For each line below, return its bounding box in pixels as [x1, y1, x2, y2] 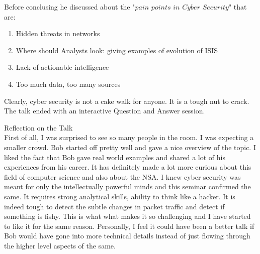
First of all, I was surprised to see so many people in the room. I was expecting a [4, 132, 254, 143]
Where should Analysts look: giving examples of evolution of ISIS [16, 45, 218, 55]
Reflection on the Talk [4, 122, 73, 133]
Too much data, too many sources [16, 78, 121, 89]
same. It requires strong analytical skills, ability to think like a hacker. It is [4, 191, 235, 201]
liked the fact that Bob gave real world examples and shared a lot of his [4, 152, 225, 162]
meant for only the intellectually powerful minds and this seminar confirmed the [4, 181, 251, 192]
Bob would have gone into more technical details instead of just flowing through [4, 230, 250, 241]
